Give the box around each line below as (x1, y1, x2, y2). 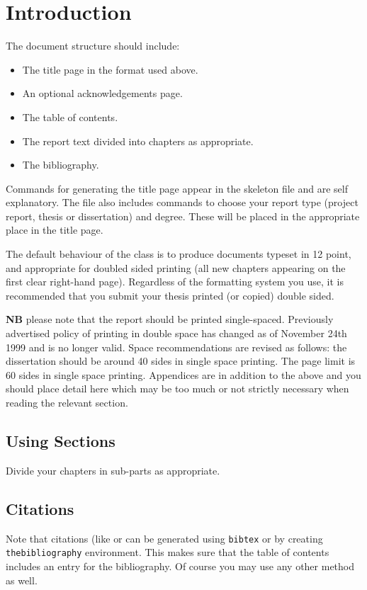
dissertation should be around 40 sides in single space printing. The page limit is (6, 353, 356, 368)
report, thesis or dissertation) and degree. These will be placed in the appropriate (6, 208, 360, 223)
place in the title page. (6, 222, 103, 237)
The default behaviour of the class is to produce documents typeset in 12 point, (6, 246, 351, 261)
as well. (6, 572, 38, 587)
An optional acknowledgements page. (22, 86, 183, 101)
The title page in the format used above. (22, 62, 198, 76)
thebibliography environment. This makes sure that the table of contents (6, 545, 329, 560)
